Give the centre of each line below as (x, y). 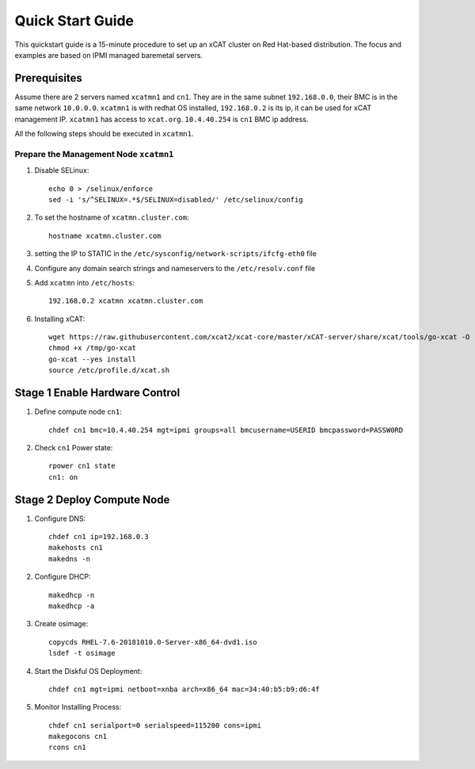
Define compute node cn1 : (78, 411)
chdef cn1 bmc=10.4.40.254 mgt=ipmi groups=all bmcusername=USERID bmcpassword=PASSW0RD (226, 430)
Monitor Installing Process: (78, 707)
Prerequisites (48, 78)
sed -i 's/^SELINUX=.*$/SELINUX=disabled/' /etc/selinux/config (176, 199)
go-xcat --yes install (93, 359)
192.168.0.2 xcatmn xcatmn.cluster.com (126, 301)
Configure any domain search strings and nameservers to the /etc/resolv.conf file (175, 268)
